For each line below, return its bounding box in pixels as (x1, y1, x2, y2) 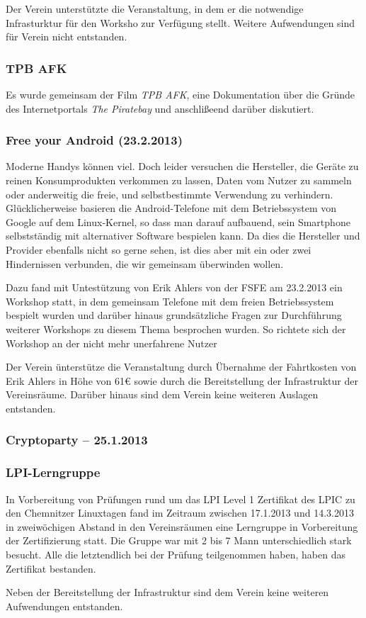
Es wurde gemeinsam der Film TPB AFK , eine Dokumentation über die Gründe (6, 87, 355, 101)
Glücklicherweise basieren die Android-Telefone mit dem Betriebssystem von (6, 201, 337, 215)
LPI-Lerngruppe (6, 463, 101, 481)
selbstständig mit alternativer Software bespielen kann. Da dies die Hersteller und (6, 228, 360, 243)
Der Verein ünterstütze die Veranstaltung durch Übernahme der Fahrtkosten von (6, 359, 357, 374)
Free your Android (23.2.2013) (6, 131, 183, 149)
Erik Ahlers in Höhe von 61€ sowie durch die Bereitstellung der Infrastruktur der (6, 373, 358, 388)
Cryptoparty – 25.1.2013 (6, 431, 148, 449)
